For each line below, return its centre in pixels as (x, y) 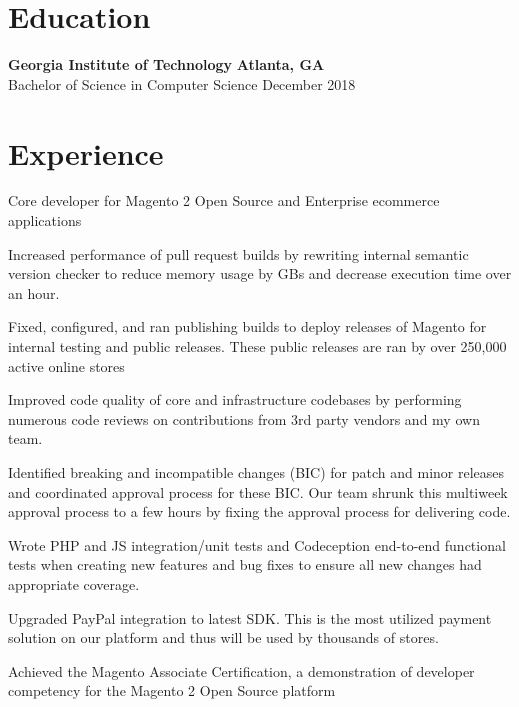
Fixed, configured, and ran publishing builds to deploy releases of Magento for (247, 326)
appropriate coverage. (74, 583)
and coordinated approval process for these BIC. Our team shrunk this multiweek (258, 491)
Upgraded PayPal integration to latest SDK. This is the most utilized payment (250, 617)
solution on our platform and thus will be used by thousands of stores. (223, 637)
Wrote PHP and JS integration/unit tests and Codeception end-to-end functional (257, 544)
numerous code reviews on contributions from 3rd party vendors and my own (244, 418)
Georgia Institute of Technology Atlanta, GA (166, 64)
